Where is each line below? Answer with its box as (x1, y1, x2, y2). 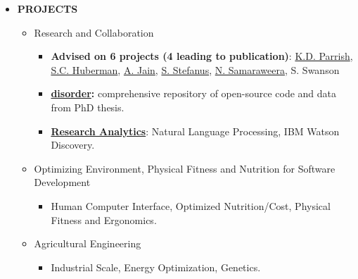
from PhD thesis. (51, 99, 124, 114)
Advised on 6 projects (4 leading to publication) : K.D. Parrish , (51, 49, 353, 63)
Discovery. (51, 137, 95, 152)
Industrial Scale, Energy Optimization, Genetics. (51, 259, 261, 274)
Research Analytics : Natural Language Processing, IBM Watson (51, 123, 340, 138)
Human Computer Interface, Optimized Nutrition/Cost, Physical (51, 198, 331, 213)
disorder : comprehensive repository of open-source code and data (51, 86, 337, 101)
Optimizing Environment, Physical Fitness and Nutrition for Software (34, 161, 335, 175)
